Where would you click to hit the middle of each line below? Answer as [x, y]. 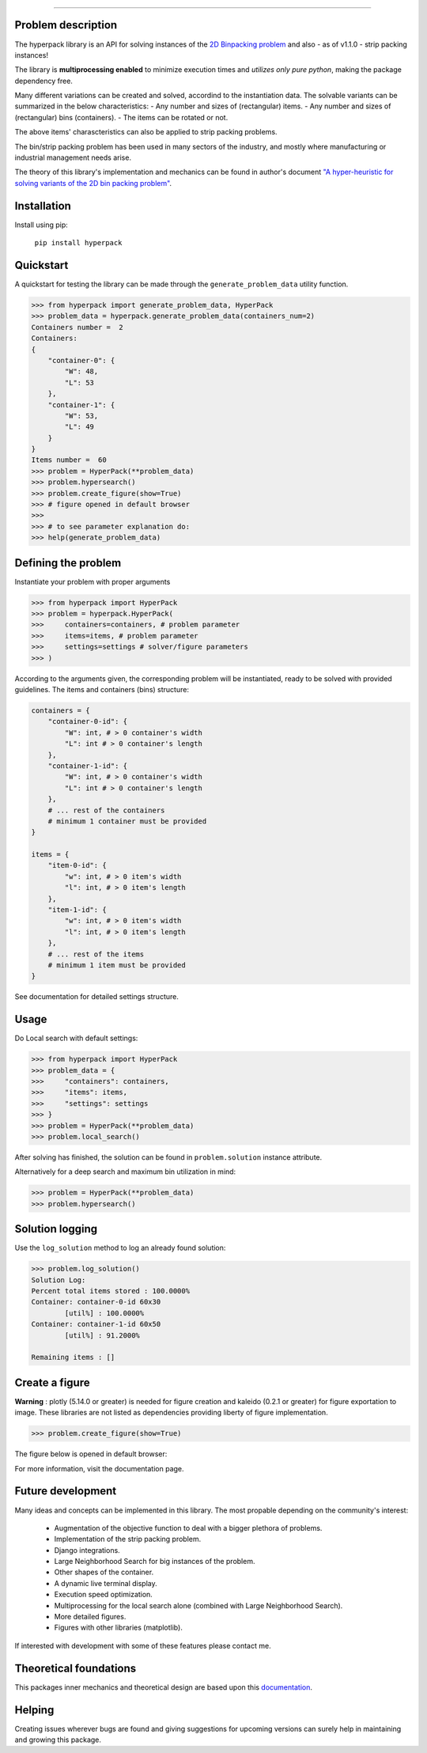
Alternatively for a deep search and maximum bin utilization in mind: [125, 1172]
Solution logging [56, 1229]
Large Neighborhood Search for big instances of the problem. [155, 1562]
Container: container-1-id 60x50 [96, 1324]
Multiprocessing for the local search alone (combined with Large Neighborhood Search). [198, 1605]
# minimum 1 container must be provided [127, 821]
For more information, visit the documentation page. [100, 1468]
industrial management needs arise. [73, 157]
